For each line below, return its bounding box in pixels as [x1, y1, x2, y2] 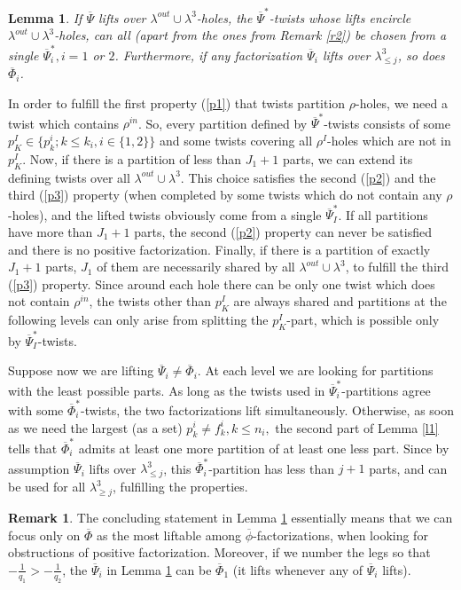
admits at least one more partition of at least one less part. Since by [78, 439, 449, 458]
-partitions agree [341, 381, 431, 399]
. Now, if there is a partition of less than [22, 149, 242, 168]
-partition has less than [208, 459, 335, 477]
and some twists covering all [159, 130, 313, 149]
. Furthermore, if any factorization [114, 45, 303, 64]
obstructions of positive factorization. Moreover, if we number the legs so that [8, 543, 431, 562]
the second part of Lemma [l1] [275, 418, 439, 437]
